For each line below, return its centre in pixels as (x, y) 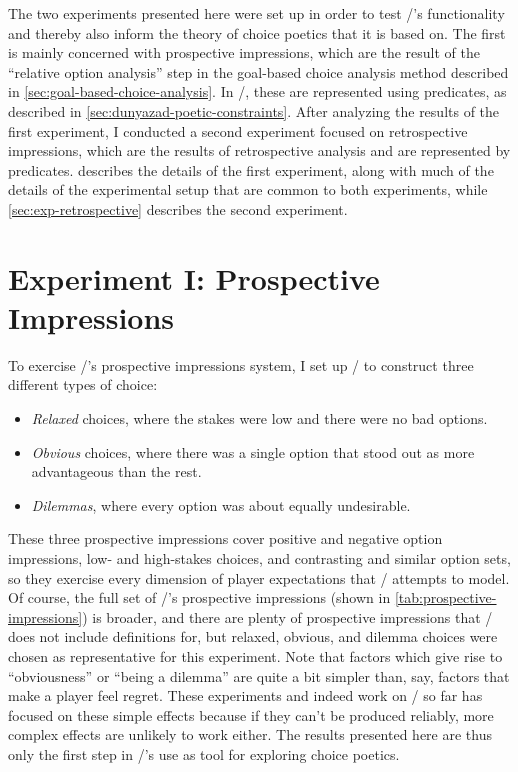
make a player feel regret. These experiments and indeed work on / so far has (245, 695)
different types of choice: (83, 384)
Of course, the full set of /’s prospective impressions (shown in (199, 597)
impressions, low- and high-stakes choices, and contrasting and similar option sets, (259, 558)
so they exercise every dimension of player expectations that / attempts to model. (259, 577)
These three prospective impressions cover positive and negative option (225, 538)
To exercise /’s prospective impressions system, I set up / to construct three (241, 364)
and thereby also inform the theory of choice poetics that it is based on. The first (257, 32)
